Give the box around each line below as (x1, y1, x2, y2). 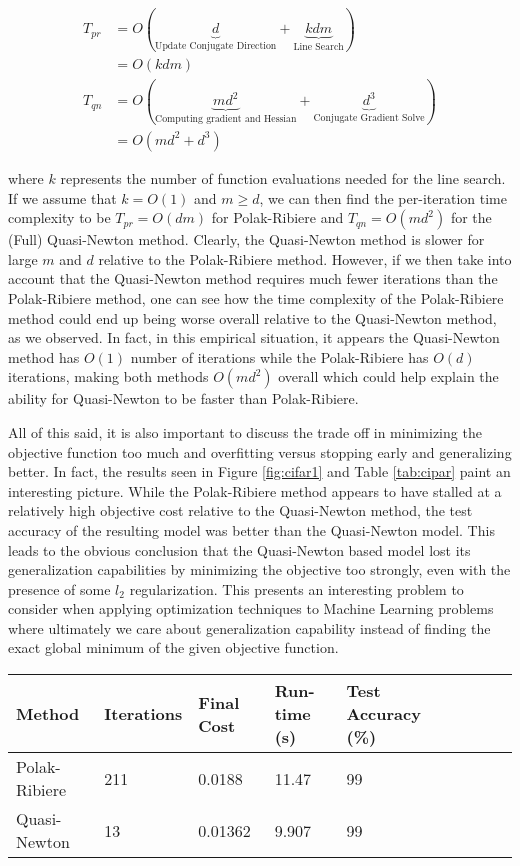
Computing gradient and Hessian (155, 114, 297, 125)
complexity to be (8, 207, 111, 228)
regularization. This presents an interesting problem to (129, 578, 464, 599)
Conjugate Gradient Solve (313, 113, 425, 124)
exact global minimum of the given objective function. (8, 637, 339, 658)
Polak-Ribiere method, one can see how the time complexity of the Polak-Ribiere (8, 287, 504, 308)
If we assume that (8, 187, 117, 208)
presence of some (8, 578, 111, 599)
